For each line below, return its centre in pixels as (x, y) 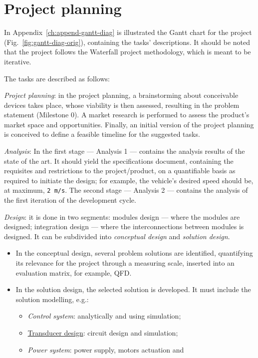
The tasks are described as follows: (57, 78)
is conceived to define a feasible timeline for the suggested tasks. (102, 134)
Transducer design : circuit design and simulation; (103, 333)
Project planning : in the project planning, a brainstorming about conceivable (121, 95)
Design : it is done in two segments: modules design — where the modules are (122, 216)
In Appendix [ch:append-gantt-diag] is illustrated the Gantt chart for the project (128, 32)
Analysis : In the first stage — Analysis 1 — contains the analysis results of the (125, 151)
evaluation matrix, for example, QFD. (74, 272)
